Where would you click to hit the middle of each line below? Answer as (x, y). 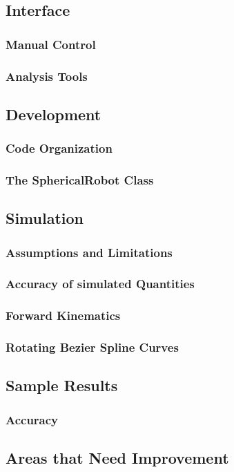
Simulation (45, 218)
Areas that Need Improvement (117, 458)
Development (53, 114)
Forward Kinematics (63, 315)
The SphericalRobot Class (80, 180)
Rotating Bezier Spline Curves (92, 347)
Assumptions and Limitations (89, 252)
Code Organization (59, 148)
